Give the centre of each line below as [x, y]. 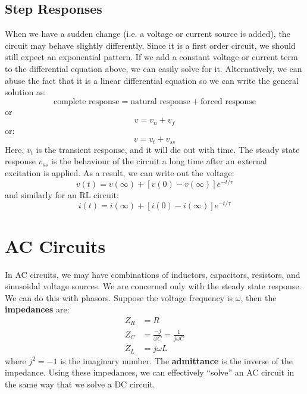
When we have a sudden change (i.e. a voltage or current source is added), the [148, 34]
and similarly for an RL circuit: [62, 194]
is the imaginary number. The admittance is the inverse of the [176, 360]
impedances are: [37, 309]
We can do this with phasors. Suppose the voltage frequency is [119, 297]
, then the [259, 297]
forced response [228, 101]
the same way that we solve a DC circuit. [80, 384]
